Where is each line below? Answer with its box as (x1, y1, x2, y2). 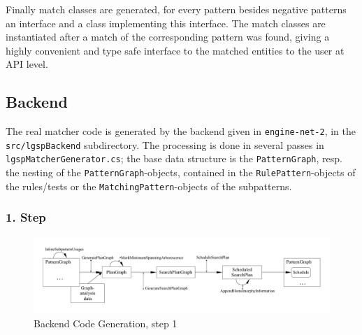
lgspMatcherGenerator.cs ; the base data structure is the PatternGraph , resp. (6, 151, 342, 166)
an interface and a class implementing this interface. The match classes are (6, 15, 326, 30)
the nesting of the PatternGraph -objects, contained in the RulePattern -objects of (6, 165, 356, 180)
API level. (6, 57, 48, 71)
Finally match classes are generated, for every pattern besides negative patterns (6, 2, 347, 16)
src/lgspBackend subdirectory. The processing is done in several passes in (6, 137, 324, 152)
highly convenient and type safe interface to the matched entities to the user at (6, 43, 345, 57)
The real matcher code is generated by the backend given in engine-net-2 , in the (6, 124, 356, 138)
